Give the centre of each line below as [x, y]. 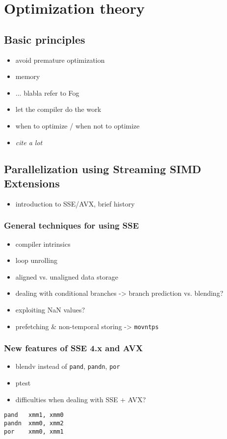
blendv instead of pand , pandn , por [68, 366]
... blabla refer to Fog [47, 92]
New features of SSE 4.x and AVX [74, 348]
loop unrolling [37, 260]
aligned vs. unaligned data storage [67, 276]
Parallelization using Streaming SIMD [103, 168]
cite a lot [29, 142]
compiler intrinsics [43, 244]
